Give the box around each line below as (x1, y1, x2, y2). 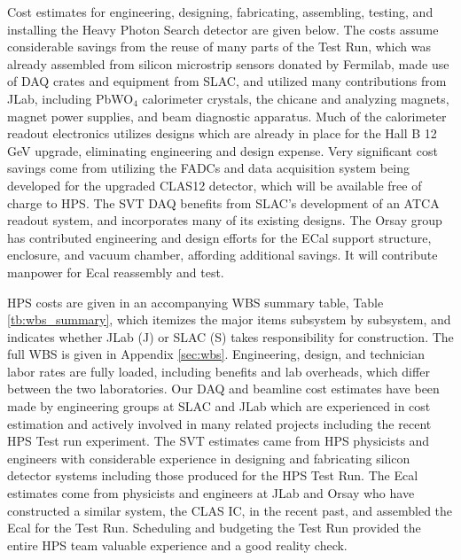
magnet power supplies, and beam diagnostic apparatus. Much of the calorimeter (7, 106, 447, 125)
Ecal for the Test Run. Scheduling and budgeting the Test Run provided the (7, 518, 421, 537)
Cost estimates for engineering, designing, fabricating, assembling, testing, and (7, 3, 434, 20)
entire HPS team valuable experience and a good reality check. (7, 535, 348, 554)
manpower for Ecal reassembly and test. (7, 262, 224, 281)
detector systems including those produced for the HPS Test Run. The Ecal (7, 466, 418, 485)
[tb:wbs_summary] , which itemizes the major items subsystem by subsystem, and (7, 310, 451, 329)
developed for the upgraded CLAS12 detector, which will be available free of (7, 175, 422, 194)
